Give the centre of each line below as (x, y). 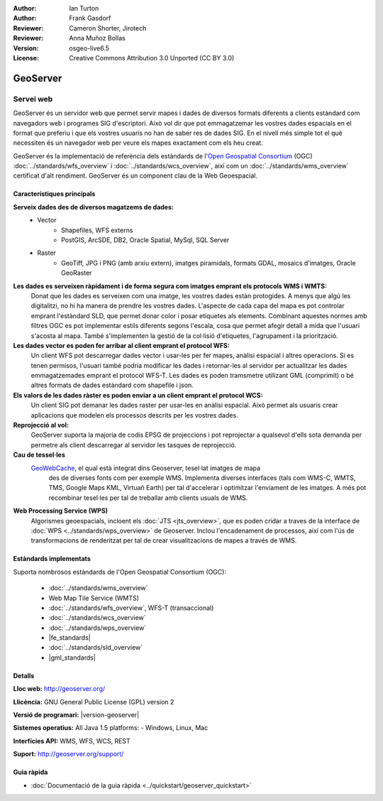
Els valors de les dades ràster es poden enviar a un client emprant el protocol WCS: (138, 395)
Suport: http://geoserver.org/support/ (68, 754)
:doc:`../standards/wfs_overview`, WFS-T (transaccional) (131, 608)
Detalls (24, 675)
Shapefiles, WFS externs (97, 230)
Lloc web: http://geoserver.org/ (59, 689)
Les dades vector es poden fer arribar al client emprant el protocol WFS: (121, 345)
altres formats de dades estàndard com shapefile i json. (112, 385)
